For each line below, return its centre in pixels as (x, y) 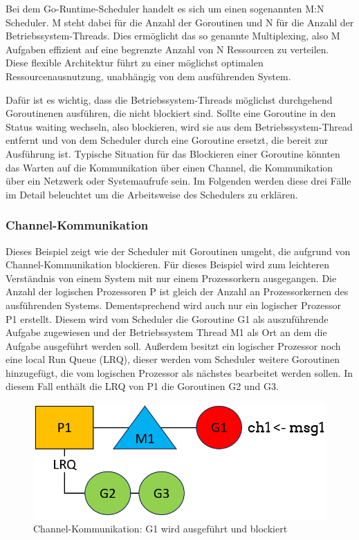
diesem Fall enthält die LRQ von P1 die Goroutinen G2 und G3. (142, 386)
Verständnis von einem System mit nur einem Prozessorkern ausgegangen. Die (171, 278)
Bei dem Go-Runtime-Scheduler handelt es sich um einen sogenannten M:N (165, 8)
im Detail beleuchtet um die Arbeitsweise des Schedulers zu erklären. (152, 194)
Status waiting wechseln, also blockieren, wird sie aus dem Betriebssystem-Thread (179, 126)
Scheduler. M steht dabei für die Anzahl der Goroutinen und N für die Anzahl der (180, 22)
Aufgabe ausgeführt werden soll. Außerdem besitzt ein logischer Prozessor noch (173, 345)
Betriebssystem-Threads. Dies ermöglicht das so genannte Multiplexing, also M (173, 36)
